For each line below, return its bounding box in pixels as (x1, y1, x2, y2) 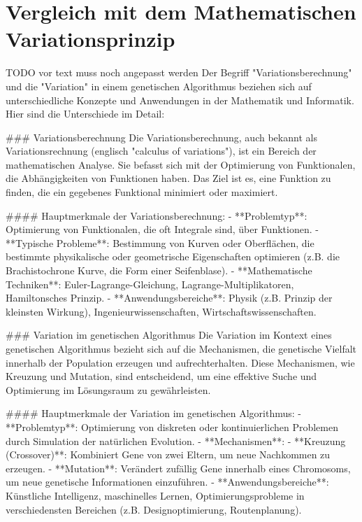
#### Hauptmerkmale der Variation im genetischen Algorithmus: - (6, 406, 302, 421)
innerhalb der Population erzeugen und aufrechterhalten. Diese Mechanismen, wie (6, 355, 355, 369)
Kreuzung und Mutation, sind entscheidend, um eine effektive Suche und (6, 369, 317, 383)
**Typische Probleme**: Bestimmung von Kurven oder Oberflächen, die (6, 235, 314, 250)
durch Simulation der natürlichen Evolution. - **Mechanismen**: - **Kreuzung (6, 433, 346, 448)
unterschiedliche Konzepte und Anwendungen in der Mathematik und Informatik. (6, 92, 354, 107)
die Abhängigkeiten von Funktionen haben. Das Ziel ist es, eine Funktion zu (6, 171, 331, 185)
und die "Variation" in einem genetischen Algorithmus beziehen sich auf (6, 78, 312, 93)
